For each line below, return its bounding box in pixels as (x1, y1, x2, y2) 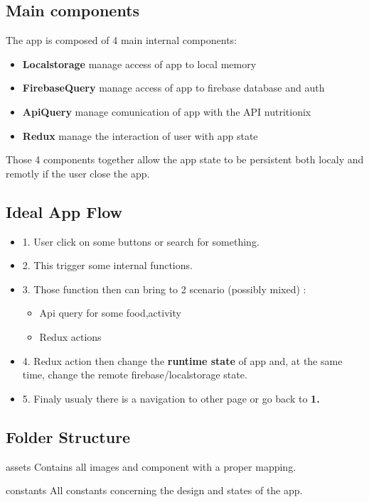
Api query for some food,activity (39, 305, 181, 320)
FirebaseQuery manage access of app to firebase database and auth (22, 80, 325, 95)
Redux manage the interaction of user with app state (22, 128, 258, 143)
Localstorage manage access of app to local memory (22, 56, 257, 71)
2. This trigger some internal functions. (22, 258, 193, 273)
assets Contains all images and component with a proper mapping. (6, 459, 296, 474)
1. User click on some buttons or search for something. (22, 234, 260, 249)
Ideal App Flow (6, 200, 123, 222)
